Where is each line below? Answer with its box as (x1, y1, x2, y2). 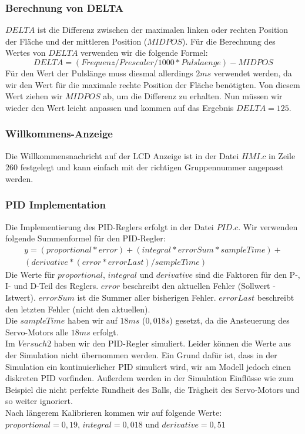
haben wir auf (68, 314, 118, 327)
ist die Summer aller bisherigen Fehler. (77, 291, 216, 304)
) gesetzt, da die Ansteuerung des (169, 314, 290, 327)
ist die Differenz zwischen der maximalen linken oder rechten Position (37, 23, 289, 36)
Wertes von (5, 46, 46, 59)
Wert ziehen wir (5, 90, 63, 102)
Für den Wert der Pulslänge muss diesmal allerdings (5, 67, 193, 79)
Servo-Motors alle (5, 325, 69, 338)
